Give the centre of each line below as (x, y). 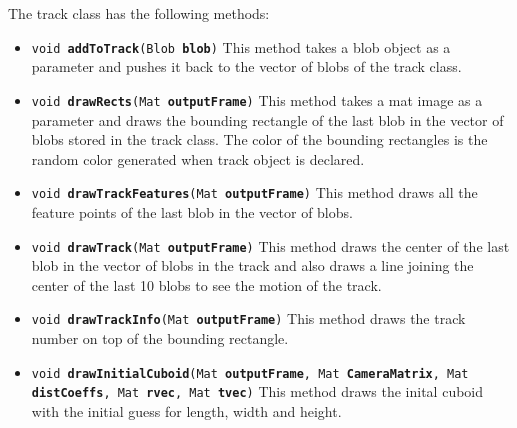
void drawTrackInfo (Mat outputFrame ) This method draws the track (248, 318)
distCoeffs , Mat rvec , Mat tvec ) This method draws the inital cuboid (257, 391)
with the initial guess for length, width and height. (186, 410)
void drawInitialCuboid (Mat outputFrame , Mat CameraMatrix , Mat (250, 373)
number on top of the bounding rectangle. (160, 338)
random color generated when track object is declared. (198, 158)
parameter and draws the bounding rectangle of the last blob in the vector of (267, 119)
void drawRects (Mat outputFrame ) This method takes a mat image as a (257, 99)
